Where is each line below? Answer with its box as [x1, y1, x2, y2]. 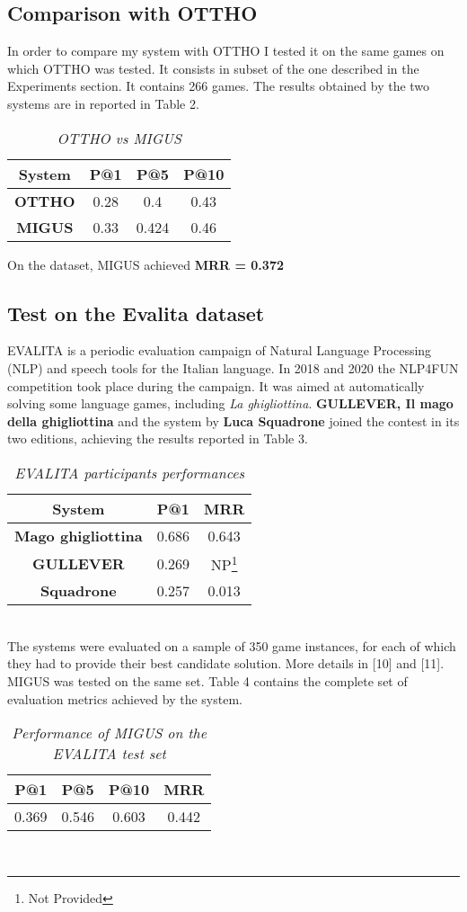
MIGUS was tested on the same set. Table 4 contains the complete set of [7, 672, 408, 691]
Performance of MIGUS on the [12, 722, 207, 744]
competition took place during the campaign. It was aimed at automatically [7, 376, 425, 395]
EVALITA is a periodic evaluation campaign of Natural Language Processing [7, 341, 432, 360]
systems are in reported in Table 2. [7, 94, 199, 112]
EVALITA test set [52, 743, 166, 764]
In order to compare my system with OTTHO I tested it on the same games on [7, 41, 445, 60]
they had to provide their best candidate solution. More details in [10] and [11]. [7, 654, 445, 673]
